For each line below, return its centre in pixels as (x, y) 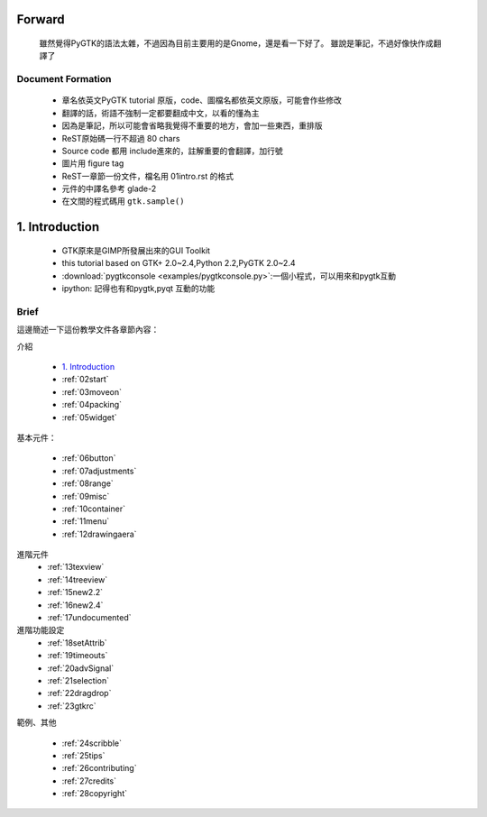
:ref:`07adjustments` (99, 471)
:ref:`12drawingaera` (99, 534)
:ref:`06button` (89, 458)
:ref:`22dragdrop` (79, 693)
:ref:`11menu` (86, 521)
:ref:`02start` (85, 380)
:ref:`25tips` (83, 755)
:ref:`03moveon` (92, 391)
